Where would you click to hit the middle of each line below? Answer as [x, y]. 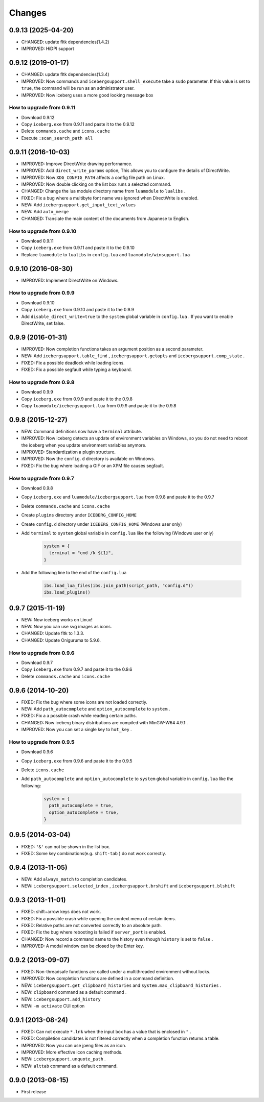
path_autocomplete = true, [81, 806]
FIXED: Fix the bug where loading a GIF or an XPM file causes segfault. [93, 465]
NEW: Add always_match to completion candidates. [74, 879]
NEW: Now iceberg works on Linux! [57, 619]
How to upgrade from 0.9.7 [42, 478]
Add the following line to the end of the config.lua [74, 572]
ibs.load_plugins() [67, 592]
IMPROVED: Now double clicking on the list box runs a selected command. [96, 184]
